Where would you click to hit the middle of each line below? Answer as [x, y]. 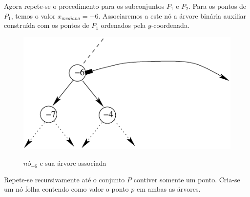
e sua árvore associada [73, 163]
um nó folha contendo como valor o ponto [66, 189]
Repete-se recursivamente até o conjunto [64, 179]
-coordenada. [170, 25]
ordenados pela [123, 25]
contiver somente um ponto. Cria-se [187, 179]
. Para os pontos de [217, 6]
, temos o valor [33, 15]
